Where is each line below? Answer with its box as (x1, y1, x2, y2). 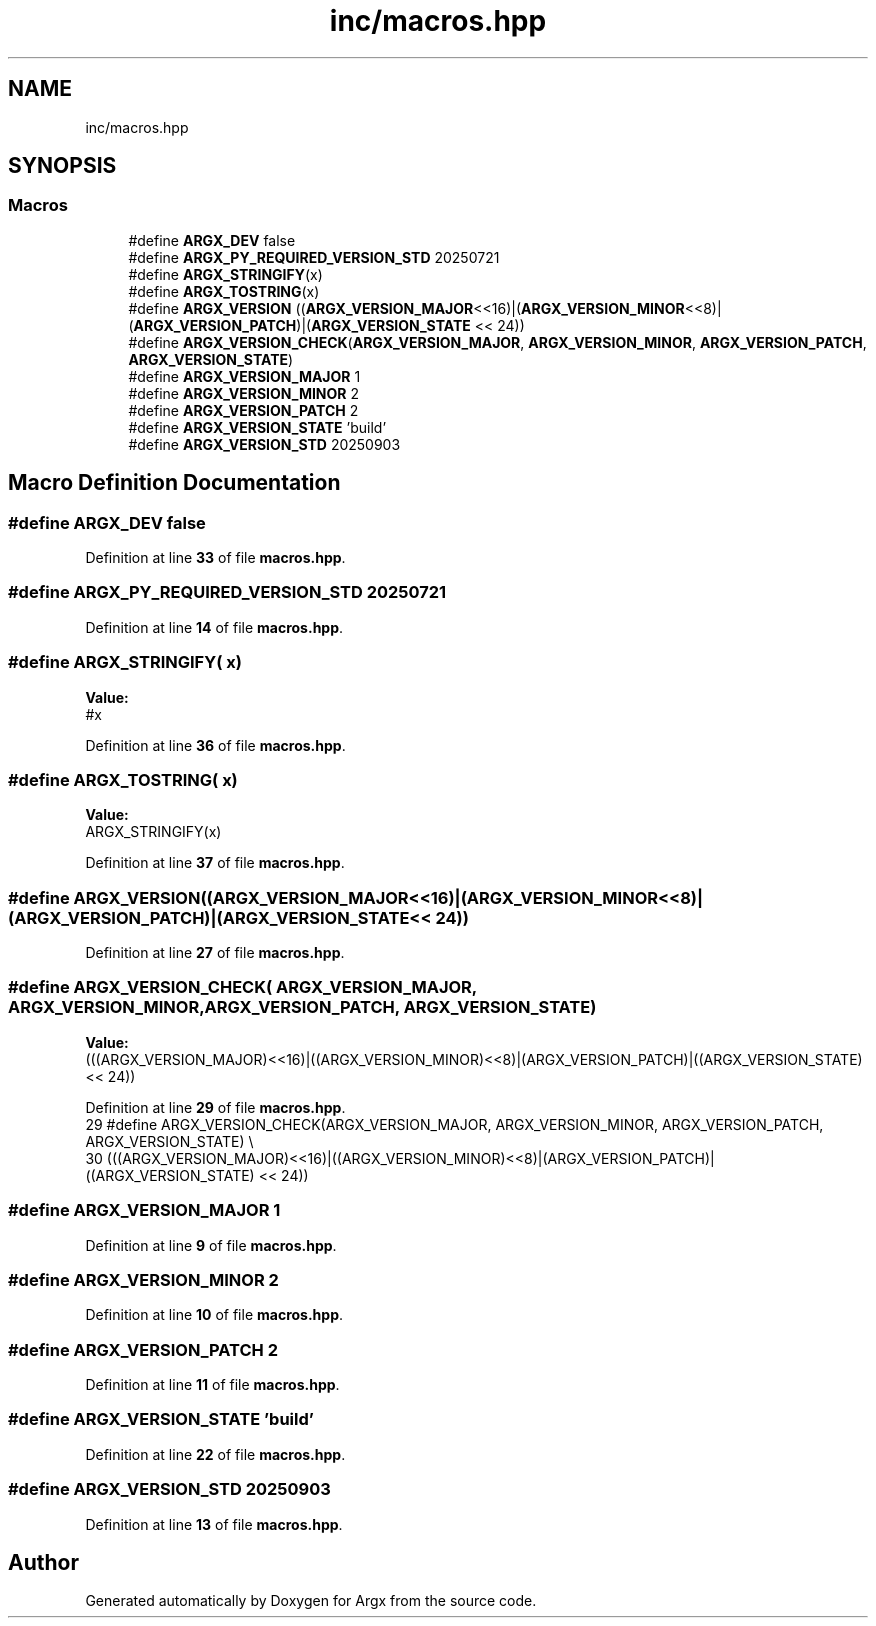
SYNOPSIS (8, 153, 117, 179)
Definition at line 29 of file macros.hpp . (85, 1098, 346, 1116)
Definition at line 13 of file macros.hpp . (85, 1515, 343, 1533)
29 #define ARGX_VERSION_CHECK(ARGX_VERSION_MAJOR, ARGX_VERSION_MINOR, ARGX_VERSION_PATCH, (85, 1115, 824, 1133)
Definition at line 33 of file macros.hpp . (85, 549, 346, 567)
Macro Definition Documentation (8, 470, 341, 496)
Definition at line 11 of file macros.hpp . (85, 1376, 340, 1394)
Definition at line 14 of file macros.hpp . (85, 618, 344, 636)
